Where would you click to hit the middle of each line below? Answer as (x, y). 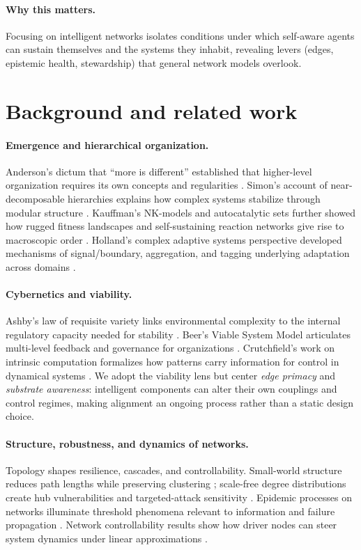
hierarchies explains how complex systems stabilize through (194, 198)
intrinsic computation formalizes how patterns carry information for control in (172, 362)
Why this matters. (51, 9)
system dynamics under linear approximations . (107, 538)
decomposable (35, 198)
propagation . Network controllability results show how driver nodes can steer (171, 525)
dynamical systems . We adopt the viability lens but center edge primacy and (171, 375)
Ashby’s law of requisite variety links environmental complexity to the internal (173, 321)
